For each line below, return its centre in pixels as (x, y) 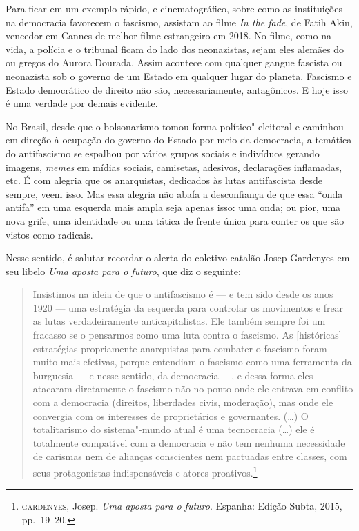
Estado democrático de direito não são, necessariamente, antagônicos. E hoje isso (177, 89)
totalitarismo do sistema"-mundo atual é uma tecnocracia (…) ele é (174, 429)
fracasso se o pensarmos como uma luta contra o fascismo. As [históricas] (187, 335)
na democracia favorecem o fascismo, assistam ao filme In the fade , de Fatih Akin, (179, 22)
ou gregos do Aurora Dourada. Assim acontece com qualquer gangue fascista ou (174, 62)
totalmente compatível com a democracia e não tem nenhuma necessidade (189, 442)
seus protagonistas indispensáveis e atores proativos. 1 (145, 471)
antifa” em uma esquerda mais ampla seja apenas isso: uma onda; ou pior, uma (173, 207)
